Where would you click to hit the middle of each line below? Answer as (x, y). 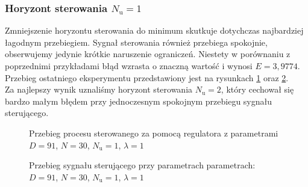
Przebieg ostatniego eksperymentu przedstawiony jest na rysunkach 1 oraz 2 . (147, 77)
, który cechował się (257, 89)
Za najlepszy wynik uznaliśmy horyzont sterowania (99, 89)
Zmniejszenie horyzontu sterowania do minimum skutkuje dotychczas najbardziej (154, 30)
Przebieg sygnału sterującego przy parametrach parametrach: (142, 165)
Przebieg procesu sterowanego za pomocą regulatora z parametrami (154, 133)
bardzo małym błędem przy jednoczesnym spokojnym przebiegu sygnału (139, 101)
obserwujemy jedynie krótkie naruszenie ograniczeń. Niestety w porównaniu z (148, 54)
